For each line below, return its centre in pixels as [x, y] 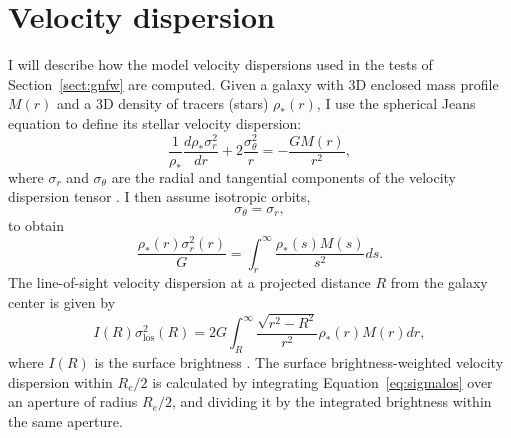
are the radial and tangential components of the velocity [283, 176]
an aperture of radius [73, 401]
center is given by [62, 301]
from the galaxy [439, 282]
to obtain [36, 225]
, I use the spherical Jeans [396, 103]
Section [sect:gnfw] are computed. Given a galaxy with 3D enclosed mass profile [253, 83]
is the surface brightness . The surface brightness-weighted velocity [299, 362]
